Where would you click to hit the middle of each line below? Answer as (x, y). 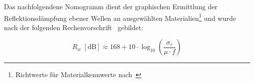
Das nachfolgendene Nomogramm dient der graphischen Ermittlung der (111, 6)
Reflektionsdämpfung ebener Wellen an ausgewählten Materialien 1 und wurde (120, 17)
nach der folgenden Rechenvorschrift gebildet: (74, 27)
